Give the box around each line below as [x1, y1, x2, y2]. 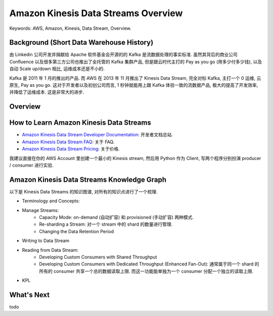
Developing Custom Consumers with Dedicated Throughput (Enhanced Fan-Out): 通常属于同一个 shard [39, 261, 254, 267]
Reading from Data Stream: [22, 247, 79, 253]
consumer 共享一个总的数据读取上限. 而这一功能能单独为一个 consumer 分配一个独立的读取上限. [53, 268, 254, 274]
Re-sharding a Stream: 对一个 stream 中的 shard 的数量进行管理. [39, 221, 173, 227]
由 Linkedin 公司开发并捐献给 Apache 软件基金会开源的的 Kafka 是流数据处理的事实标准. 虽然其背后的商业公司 [9, 51, 238, 58]
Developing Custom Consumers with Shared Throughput [39, 254, 157, 260]
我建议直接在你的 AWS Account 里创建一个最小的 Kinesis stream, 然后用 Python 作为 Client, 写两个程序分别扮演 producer [9, 155, 261, 161]
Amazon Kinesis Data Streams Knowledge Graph [9, 175, 167, 184]
